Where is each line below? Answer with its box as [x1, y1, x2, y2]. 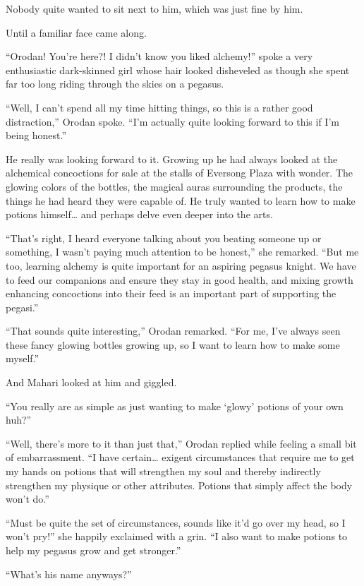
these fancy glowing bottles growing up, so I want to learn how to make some [6, 337, 340, 352]
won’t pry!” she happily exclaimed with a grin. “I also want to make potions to [6, 529, 348, 544]
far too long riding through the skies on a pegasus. [6, 76, 224, 91]
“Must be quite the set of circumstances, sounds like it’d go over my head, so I [6, 515, 346, 530]
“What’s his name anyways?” [6, 566, 132, 581]
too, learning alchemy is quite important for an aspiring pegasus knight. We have [6, 258, 356, 273]
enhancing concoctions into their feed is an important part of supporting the [6, 286, 336, 301]
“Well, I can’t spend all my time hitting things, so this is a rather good [6, 100, 313, 114]
